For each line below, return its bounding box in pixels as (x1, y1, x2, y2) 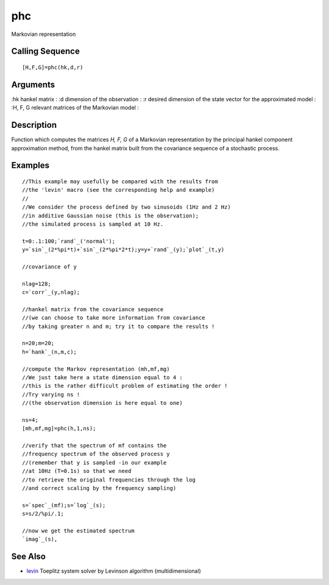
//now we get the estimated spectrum (22, 527, 135, 534)
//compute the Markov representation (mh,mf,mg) (22, 365, 170, 373)
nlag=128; (22, 280, 51, 287)
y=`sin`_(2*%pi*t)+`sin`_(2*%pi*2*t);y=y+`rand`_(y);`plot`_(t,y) (22, 247, 225, 253)
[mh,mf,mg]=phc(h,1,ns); (22, 425, 96, 432)
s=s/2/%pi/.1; (22, 510, 64, 517)
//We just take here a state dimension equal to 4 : (22, 374, 183, 380)
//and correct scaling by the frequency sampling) (22, 485, 177, 492)
